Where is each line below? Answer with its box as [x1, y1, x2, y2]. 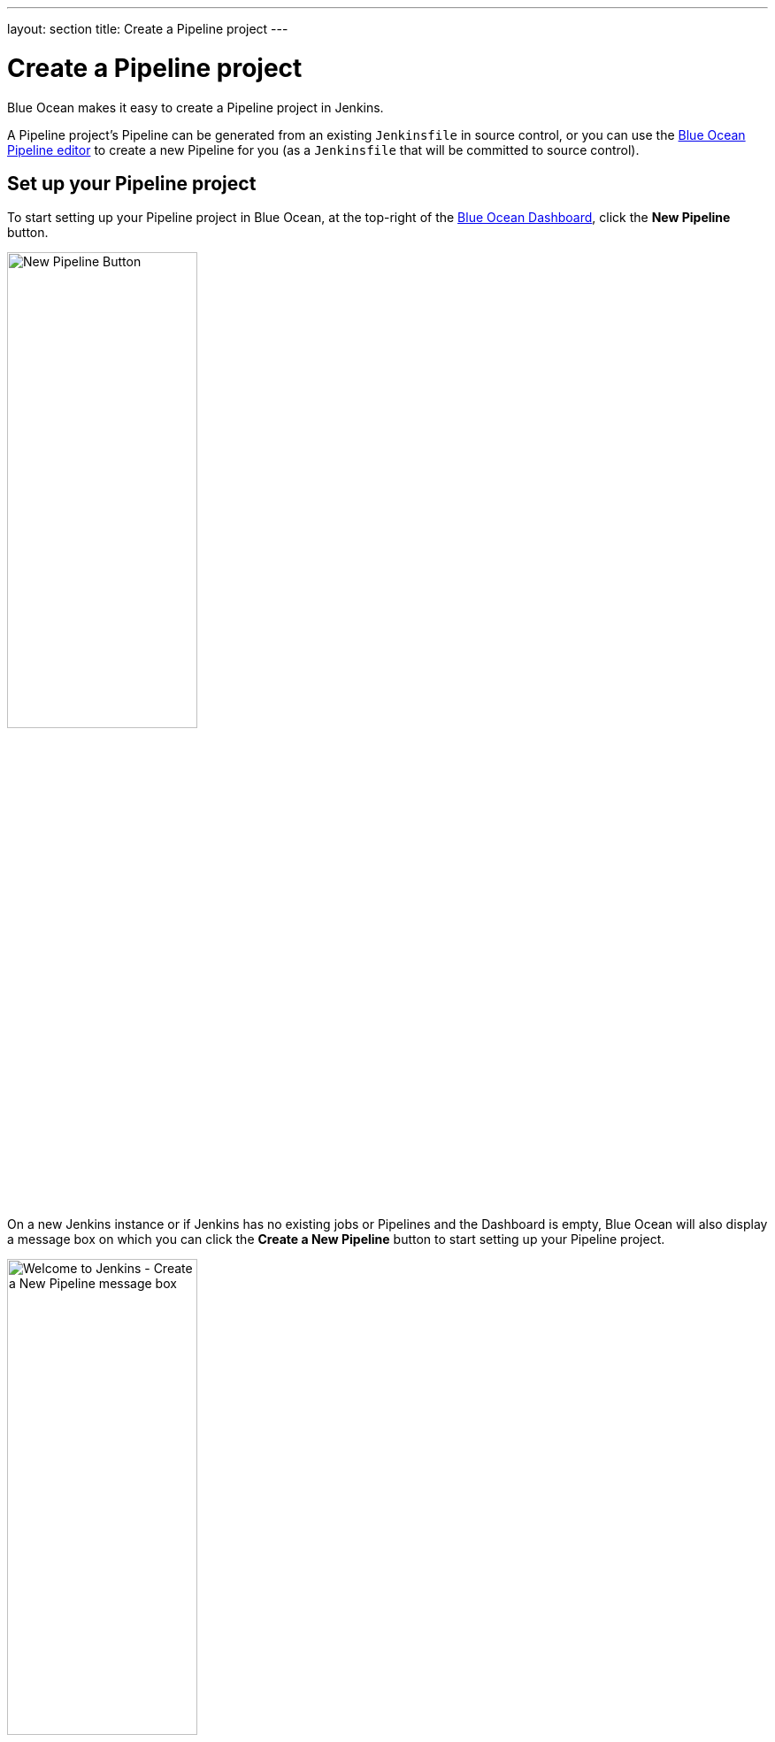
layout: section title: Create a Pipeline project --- [7, 21, 288, 36]
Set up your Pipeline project [7, 172, 257, 195]
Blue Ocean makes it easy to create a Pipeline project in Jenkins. [7, 99, 384, 115]
